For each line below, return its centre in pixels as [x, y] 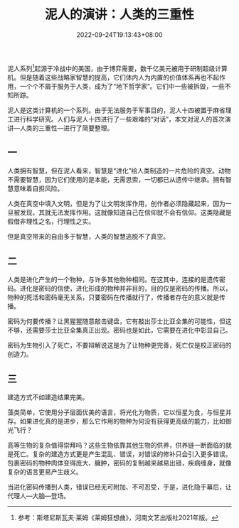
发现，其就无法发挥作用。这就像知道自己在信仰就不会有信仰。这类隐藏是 [126, 212]
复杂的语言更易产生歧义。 [45, 472]
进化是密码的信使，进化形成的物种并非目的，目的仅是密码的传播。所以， [126, 289]
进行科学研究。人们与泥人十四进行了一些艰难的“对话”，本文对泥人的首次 [119, 119]
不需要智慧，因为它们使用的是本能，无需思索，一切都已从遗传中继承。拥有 [116, 180]
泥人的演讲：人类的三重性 [119, 15]
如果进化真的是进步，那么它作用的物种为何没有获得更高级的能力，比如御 [126, 421]
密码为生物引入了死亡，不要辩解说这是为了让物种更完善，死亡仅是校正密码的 [119, 345]
